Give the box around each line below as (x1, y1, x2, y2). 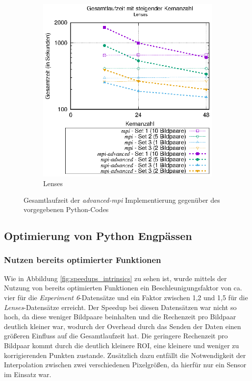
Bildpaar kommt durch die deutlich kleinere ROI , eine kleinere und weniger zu (4, 340, 239, 350)
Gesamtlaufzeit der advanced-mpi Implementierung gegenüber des (24, 194, 220, 205)
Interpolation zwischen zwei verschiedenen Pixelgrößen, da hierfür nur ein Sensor (4, 359, 247, 370)
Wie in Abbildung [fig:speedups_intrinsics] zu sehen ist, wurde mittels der (4, 273, 227, 283)
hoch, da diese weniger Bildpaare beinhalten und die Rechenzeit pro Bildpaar (4, 311, 236, 322)
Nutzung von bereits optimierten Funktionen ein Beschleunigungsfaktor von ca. (4, 283, 242, 293)
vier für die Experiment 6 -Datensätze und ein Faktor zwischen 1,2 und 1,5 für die (4, 292, 248, 302)
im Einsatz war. (4, 369, 51, 379)
